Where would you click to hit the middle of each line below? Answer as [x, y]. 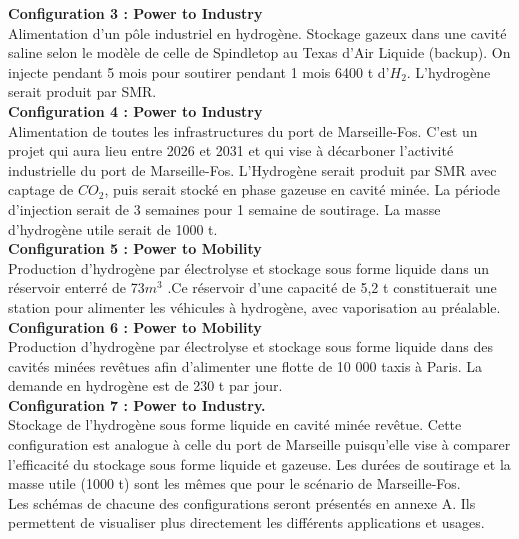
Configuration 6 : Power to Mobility [135, 326]
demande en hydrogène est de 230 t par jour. [145, 385]
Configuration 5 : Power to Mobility [135, 248]
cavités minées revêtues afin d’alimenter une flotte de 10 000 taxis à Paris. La [245, 365]
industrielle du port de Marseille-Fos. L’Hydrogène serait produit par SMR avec [252, 169]
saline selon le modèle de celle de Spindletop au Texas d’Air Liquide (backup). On [259, 52]
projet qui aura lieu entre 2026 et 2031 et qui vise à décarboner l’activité [231, 150]
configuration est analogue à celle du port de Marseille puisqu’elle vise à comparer [259, 444]
